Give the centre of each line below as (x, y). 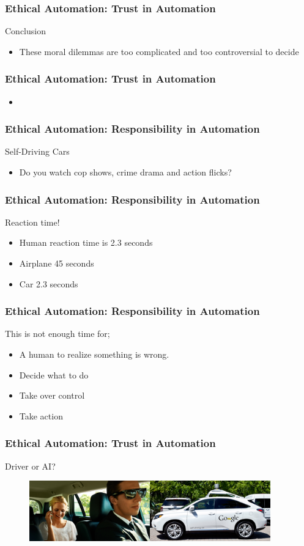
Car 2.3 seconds (49, 283)
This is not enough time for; (57, 334)
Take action (41, 415)
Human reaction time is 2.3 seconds (86, 242)
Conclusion (25, 31)
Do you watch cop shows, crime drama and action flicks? (125, 172)
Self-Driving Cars (37, 151)
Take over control (52, 395)
